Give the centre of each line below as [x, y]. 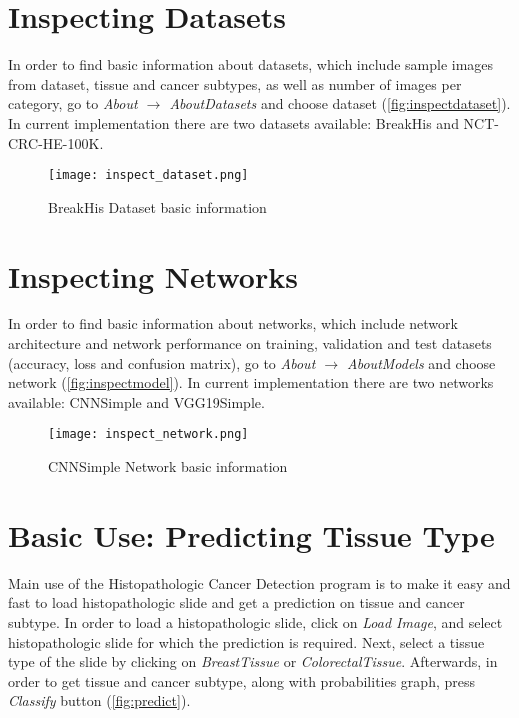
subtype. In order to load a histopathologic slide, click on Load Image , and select [255, 622]
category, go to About [73, 103]
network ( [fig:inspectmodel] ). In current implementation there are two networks [251, 382]
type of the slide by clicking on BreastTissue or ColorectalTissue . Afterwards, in [253, 661]
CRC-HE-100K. [56, 142]
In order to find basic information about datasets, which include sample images [251, 64]
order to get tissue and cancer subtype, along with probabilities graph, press [241, 680]
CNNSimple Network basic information [168, 466]
